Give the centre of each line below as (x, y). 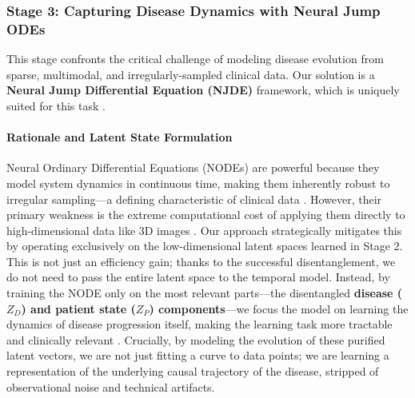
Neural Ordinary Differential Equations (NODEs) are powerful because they (193, 167)
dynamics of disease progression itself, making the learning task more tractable (200, 324)
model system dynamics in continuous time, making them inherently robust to (198, 183)
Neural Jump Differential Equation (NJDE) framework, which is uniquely (203, 90)
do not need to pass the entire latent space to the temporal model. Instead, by (198, 277)
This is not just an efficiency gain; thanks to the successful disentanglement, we (201, 261)
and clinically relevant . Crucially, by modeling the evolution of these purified (196, 339)
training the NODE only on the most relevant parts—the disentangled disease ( (205, 293)
